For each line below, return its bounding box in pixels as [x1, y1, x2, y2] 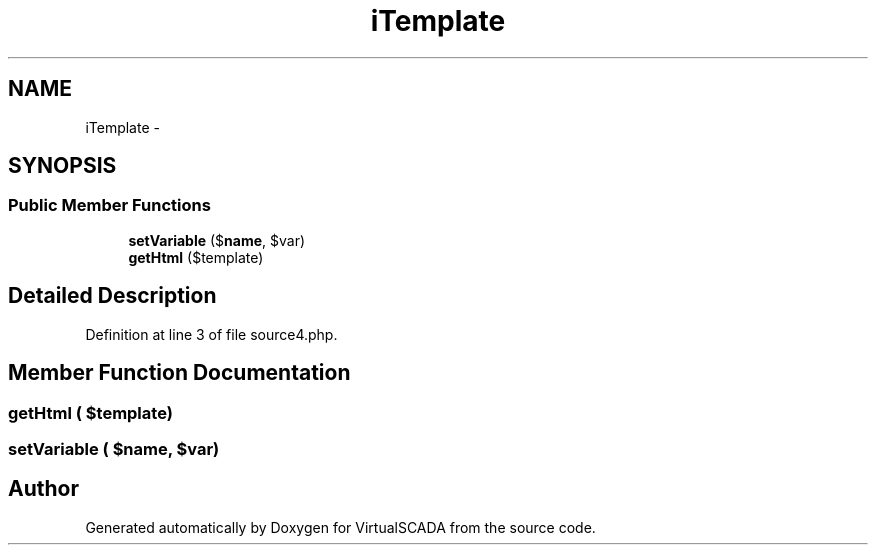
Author [8, 476, 79, 502]
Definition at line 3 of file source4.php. [85, 325, 338, 343]
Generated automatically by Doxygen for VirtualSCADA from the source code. [85, 518, 596, 536]
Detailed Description [8, 283, 217, 309]
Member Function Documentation [8, 360, 351, 386]
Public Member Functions [8, 195, 211, 216]
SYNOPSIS [8, 153, 117, 179]
